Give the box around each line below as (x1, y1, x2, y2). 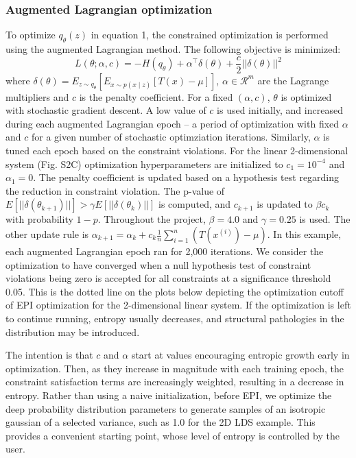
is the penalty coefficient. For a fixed (79, 89, 233, 104)
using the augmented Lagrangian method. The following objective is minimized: (5, 42, 341, 56)
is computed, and (158, 197, 231, 211)
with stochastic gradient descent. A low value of (5, 103, 206, 117)
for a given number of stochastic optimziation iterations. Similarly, (31, 130, 311, 144)
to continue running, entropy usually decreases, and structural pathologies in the (5, 311, 344, 325)
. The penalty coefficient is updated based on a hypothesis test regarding (33, 170, 340, 184)
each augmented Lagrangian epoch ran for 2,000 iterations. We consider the (5, 244, 324, 258)
